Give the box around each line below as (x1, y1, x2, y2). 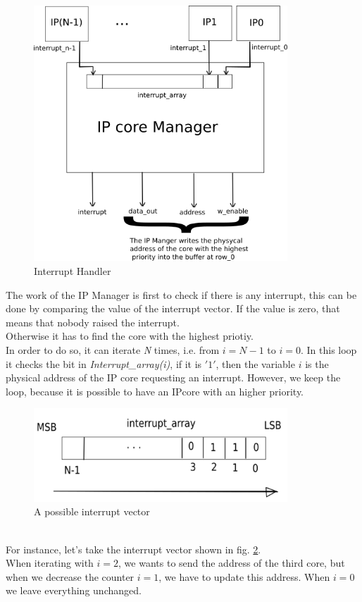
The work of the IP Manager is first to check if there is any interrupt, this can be (6, 287, 357, 302)
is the (305, 356, 329, 371)
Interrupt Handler (34, 264, 111, 278)
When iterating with (6, 555, 94, 570)
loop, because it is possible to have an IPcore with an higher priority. (6, 383, 304, 398)
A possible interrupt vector (34, 504, 150, 519)
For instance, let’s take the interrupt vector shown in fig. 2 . (6, 541, 261, 556)
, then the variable (216, 356, 295, 371)
